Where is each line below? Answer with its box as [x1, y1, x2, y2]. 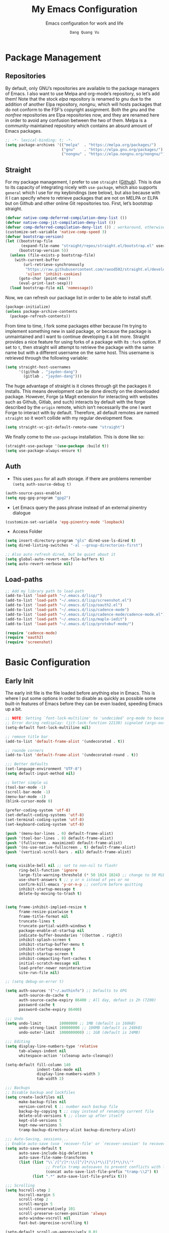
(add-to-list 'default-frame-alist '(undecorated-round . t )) [5, 753, 138, 758]
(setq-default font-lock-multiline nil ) [5, 725, 92, 730]
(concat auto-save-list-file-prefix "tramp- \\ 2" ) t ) [45, 1169, 158, 1175]
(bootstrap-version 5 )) [18, 248, 69, 253]
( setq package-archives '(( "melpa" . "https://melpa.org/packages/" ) [5, 142, 156, 147]
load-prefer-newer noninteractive [18, 965, 92, 971]
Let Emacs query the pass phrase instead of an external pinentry [12, 504, 147, 510]
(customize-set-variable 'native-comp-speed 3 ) [5, 229, 107, 234]
